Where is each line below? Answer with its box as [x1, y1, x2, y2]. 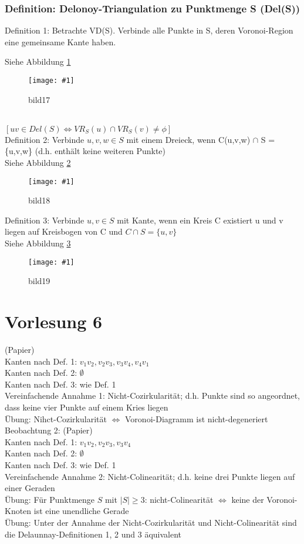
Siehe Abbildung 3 [5, 237, 71, 249]
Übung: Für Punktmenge [5, 493, 95, 505]
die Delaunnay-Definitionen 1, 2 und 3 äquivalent [5, 528, 182, 540]
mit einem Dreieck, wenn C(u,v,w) [126, 133, 251, 145]
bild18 [28, 194, 50, 206]
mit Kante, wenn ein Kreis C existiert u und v [117, 213, 283, 226]
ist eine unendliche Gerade [33, 505, 129, 517]
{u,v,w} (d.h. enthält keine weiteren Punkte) [5, 145, 166, 157]
